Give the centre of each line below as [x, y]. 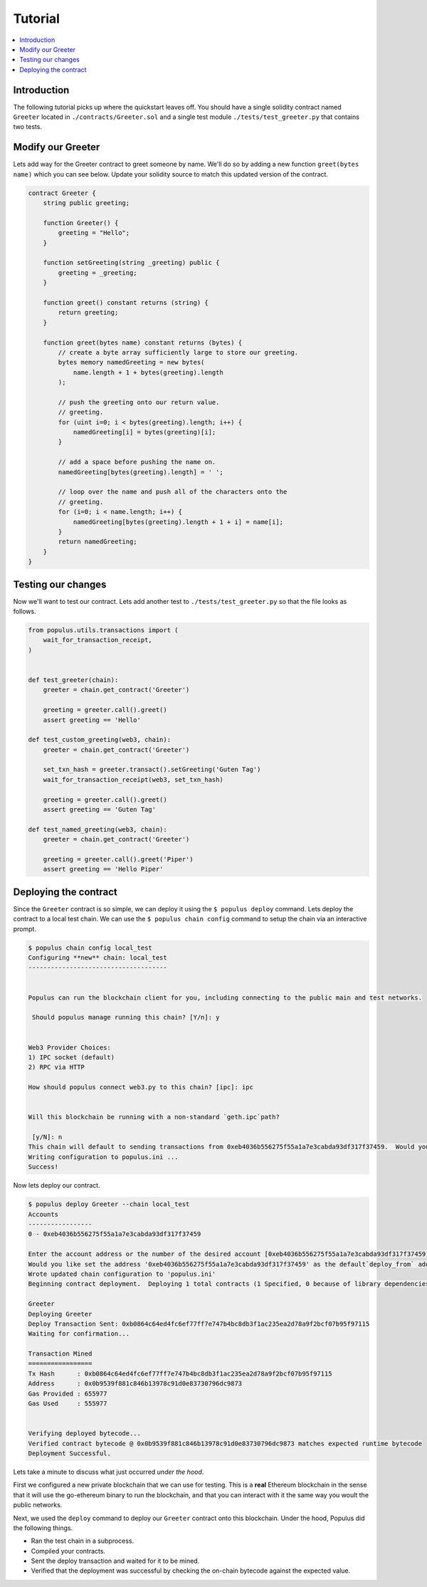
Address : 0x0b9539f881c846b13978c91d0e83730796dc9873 [135, 1384]
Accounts [43, 1214]
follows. [25, 612]
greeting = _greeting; [98, 273]
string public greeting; [86, 203]
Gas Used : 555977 [68, 1404]
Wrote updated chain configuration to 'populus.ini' [122, 1274]
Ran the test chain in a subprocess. [83, 1541]
